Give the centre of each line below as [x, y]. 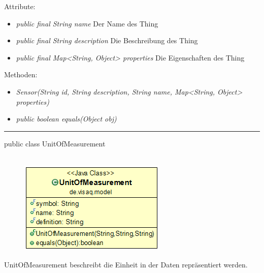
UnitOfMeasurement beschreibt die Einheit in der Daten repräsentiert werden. [126, 264]
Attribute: [20, 6]
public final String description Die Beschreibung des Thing [107, 40]
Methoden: [21, 74]
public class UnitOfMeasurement [55, 143]
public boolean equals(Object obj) [66, 119]
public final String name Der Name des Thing [87, 23]
